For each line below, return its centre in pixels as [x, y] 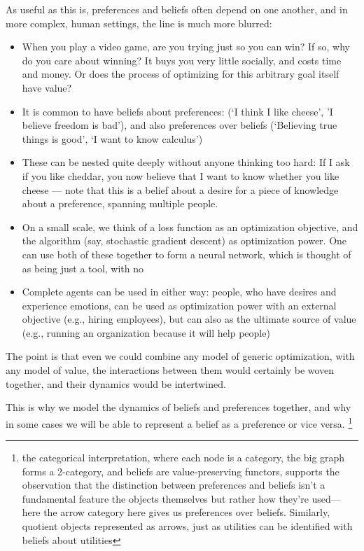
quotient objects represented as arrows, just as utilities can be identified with [187, 526]
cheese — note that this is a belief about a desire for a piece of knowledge [180, 189]
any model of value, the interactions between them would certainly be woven [170, 370]
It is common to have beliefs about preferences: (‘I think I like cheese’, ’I [177, 111]
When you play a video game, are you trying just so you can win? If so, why [186, 47]
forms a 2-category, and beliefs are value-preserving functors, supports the [181, 471]
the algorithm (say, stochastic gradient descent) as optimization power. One [184, 240]
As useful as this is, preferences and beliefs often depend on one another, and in [177, 9]
